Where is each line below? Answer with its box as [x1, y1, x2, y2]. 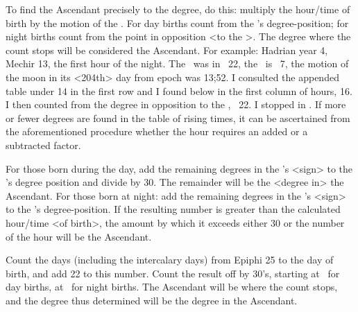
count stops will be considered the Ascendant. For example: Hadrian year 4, [6, 42, 328, 57]
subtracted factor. [6, 137, 81, 152]
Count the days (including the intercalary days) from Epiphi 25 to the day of [6, 252, 334, 267]
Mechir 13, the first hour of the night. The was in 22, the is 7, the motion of [6, 56, 349, 71]
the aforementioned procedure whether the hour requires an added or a [6, 124, 308, 139]
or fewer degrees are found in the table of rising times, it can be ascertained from [6, 110, 350, 125]
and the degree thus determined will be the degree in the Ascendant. [6, 293, 298, 307]
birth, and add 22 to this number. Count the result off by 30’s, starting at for [6, 266, 340, 280]
